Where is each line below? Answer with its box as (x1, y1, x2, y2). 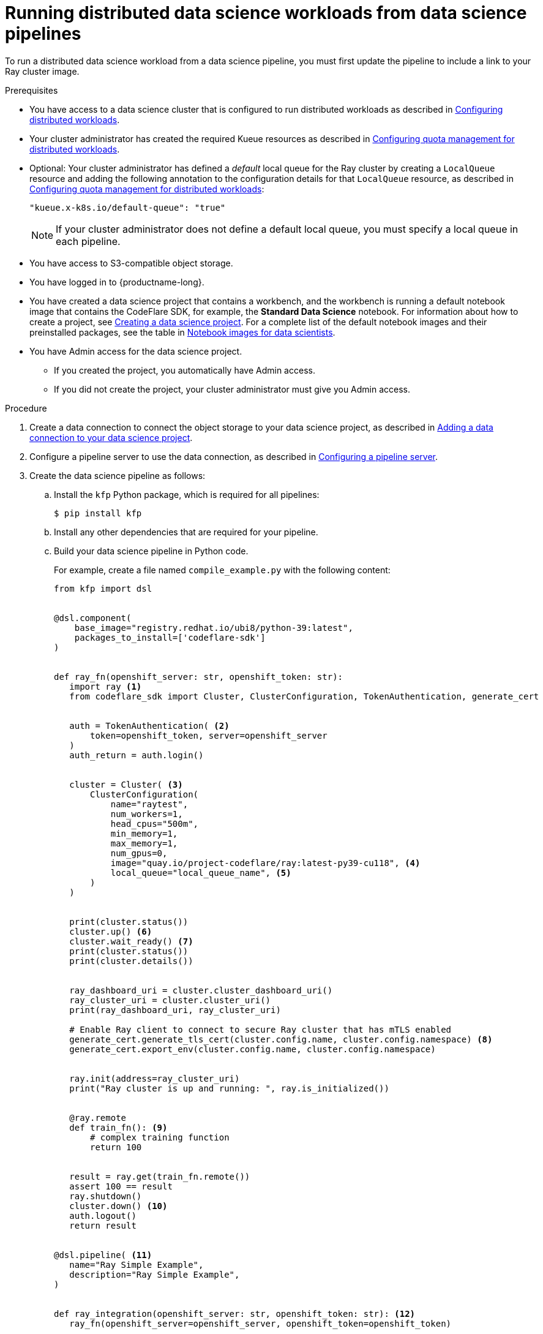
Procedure (5, 402, 47, 413)
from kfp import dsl (54, 583, 152, 594)
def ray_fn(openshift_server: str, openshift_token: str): (54, 671, 343, 682)
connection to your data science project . (29, 432, 193, 443)
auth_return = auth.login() (69, 750, 204, 760)
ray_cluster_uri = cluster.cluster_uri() (69, 995, 271, 1005)
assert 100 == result (69, 1181, 173, 1191)
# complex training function (90, 1132, 230, 1142)
